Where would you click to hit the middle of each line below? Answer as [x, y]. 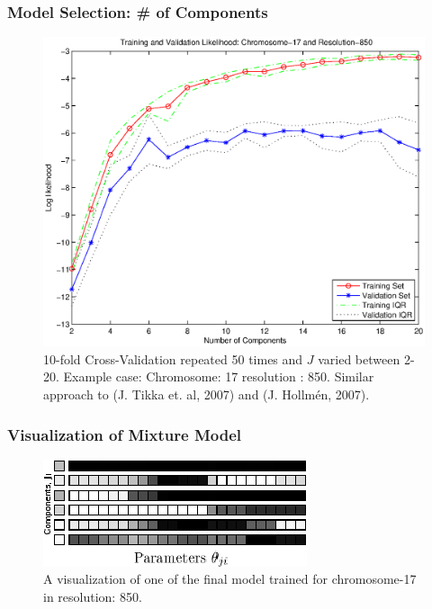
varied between [359, 358]
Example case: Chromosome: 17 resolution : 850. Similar [219, 376]
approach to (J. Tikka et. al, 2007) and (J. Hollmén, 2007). [207, 394]
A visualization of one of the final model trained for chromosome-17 [230, 579]
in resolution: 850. [93, 597]
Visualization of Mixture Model [124, 434]
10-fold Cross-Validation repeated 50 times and [173, 358]
